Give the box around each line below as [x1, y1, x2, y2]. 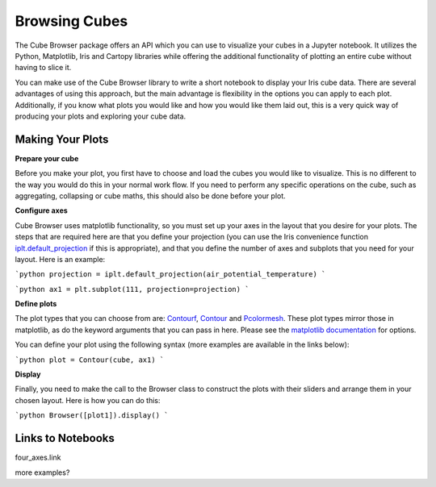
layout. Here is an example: [15, 254, 106, 264]
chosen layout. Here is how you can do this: [15, 395, 161, 405]
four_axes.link [15, 452, 61, 463]
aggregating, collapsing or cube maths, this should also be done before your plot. [15, 190, 286, 201]
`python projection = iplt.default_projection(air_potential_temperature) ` [15, 270, 326, 279]
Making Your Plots [15, 132, 109, 146]
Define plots [15, 299, 57, 309]
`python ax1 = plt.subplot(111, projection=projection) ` [15, 285, 249, 293]
